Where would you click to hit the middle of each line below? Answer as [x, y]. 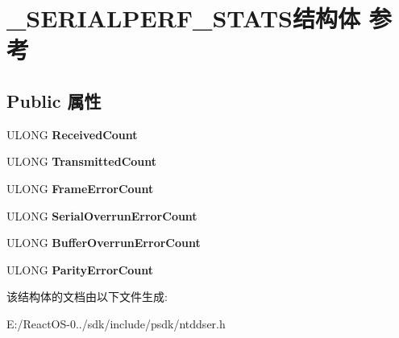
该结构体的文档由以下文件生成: [87, 297]
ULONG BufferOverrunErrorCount [104, 243]
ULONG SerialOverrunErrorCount [102, 215]
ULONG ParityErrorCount [80, 269]
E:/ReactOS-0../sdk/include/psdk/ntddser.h [116, 323]
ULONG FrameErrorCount [80, 188]
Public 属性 [54, 100]
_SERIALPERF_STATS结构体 [183, 18]
